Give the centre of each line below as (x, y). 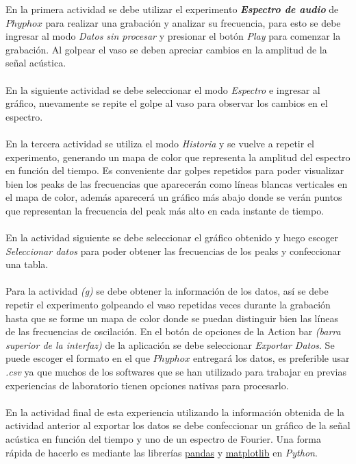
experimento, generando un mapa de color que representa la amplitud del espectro (178, 157)
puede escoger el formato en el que (78, 358)
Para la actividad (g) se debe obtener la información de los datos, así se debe (167, 291)
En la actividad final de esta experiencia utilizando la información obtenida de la (175, 412)
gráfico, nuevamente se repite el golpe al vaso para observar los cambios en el (167, 103)
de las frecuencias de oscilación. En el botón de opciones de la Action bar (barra (173, 331)
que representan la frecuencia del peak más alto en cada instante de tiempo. (165, 210)
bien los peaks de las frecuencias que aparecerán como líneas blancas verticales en (177, 183)
